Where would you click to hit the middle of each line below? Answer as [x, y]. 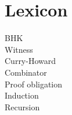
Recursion [22, 106]
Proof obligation [34, 84]
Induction [22, 95]
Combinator [26, 72]
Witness [19, 49]
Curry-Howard [30, 61]
